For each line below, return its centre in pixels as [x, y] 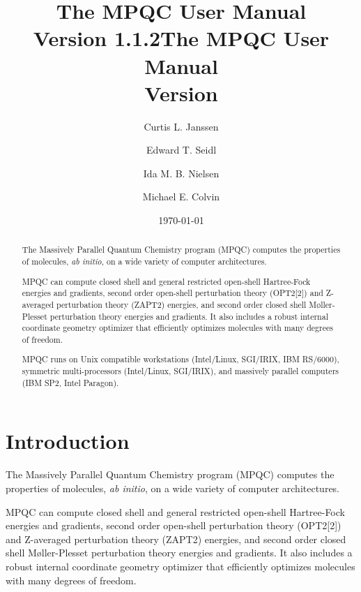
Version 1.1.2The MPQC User [181, 38]
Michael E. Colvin [181, 197]
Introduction [68, 441]
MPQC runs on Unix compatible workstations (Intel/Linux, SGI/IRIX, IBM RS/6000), [180, 359]
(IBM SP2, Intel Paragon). [70, 382]
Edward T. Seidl [181, 150]
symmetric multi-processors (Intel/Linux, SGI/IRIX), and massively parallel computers [180, 371]
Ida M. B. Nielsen [181, 173]
